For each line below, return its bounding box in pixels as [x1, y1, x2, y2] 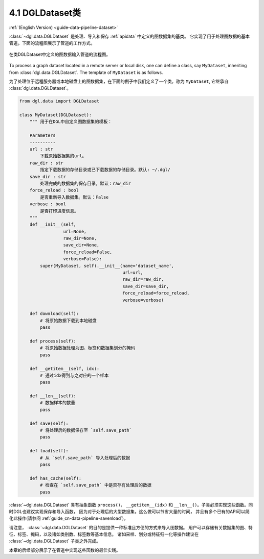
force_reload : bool [29, 188, 79, 193]
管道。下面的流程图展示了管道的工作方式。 [9, 40, 95, 46]
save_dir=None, [63, 243, 100, 248]
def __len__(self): [29, 393, 77, 399]
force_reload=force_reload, [122, 291, 190, 296]
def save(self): [29, 420, 68, 426]
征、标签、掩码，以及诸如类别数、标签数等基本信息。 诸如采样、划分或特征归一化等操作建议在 [9, 532, 199, 537]
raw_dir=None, [63, 236, 97, 241]
